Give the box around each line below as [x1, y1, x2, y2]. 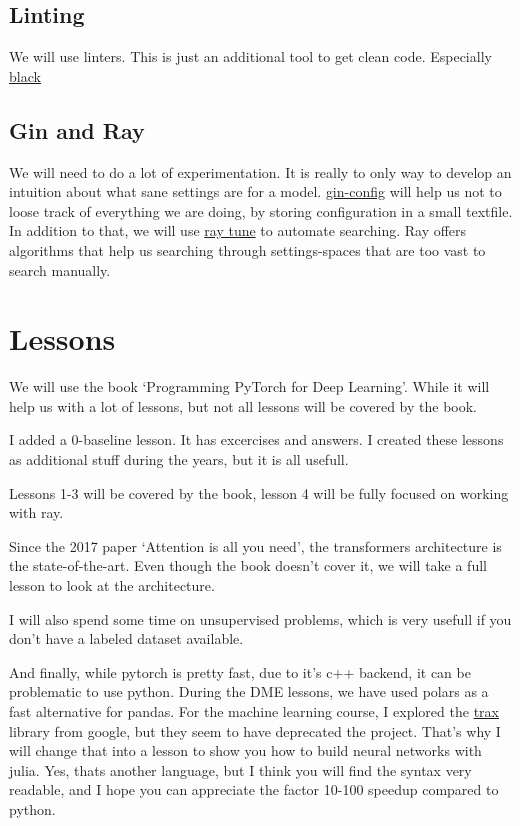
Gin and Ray [9, 114, 145, 145]
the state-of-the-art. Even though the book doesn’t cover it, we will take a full [9, 555, 487, 576]
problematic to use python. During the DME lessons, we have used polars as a [9, 681, 489, 702]
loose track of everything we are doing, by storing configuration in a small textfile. [9, 200, 513, 221]
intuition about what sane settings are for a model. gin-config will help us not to [9, 181, 502, 202]
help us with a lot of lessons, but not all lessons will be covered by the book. [9, 395, 478, 416]
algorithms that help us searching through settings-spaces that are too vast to [9, 239, 486, 260]
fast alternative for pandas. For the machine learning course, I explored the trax [9, 701, 499, 721]
